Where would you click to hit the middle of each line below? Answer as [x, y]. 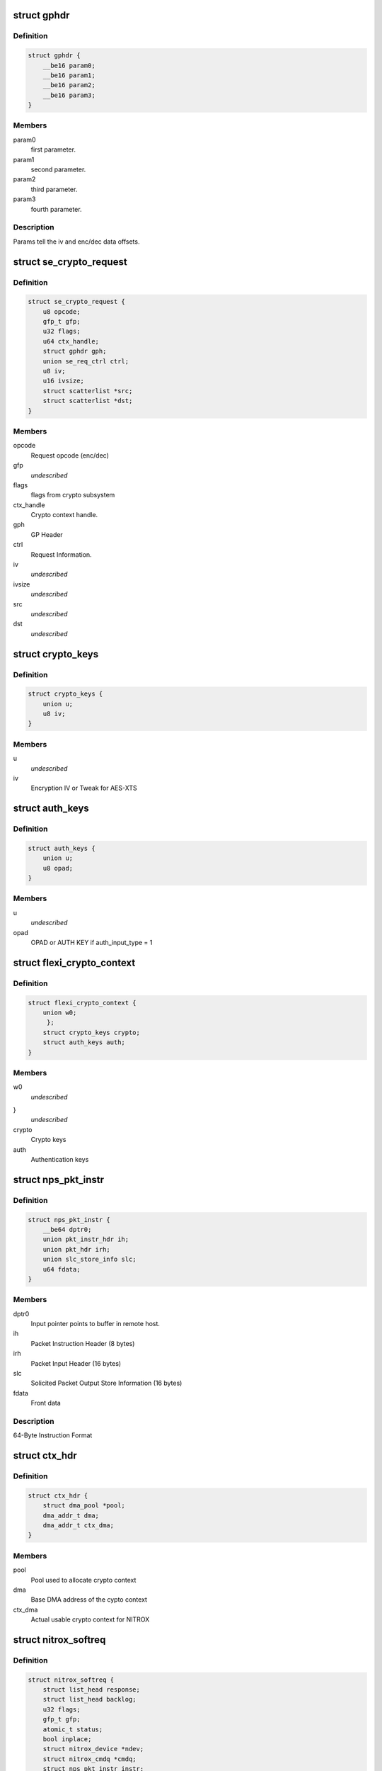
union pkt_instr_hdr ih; [86, 1239]
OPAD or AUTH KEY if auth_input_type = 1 [92, 943]
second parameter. [58, 169]
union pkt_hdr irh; [77, 1249]
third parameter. [54, 189]
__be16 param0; [69, 65]
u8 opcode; [62, 311]
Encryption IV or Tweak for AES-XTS [84, 788]
